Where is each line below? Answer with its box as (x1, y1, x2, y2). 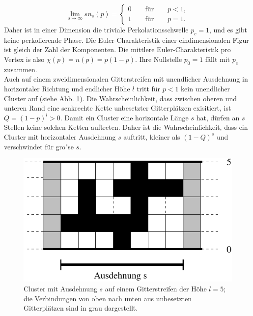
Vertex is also (4, 54, 45, 64)
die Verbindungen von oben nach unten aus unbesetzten (24, 293, 192, 303)
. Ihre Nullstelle (135, 54, 182, 64)
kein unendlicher (181, 83, 230, 93)
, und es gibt (209, 25, 248, 34)
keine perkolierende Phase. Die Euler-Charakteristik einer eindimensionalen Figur (4, 34, 249, 45)
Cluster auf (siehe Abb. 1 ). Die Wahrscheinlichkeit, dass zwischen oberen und (4, 93, 237, 103)
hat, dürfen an (196, 112, 240, 122)
